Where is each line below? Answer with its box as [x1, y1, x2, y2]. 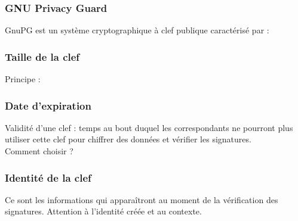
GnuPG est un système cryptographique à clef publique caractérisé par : [5, 24, 269, 36]
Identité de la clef [5, 170, 91, 185]
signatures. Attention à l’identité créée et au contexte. [5, 205, 202, 217]
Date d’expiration [5, 98, 91, 113]
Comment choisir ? [5, 145, 73, 157]
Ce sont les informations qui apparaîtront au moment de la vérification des [5, 193, 278, 206]
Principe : [5, 73, 41, 85]
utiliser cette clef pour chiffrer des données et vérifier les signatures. [5, 133, 251, 145]
